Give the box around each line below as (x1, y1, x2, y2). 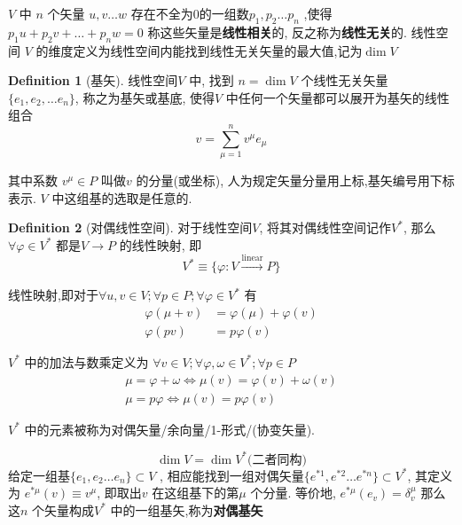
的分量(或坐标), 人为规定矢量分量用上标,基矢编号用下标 (136, 171, 455, 190)
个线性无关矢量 (301, 71, 388, 90)
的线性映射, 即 (119, 235, 202, 254)
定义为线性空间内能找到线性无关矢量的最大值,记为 (73, 41, 363, 59)
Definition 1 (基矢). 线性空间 (8, 71, 178, 90)
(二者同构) (247, 453, 307, 466)
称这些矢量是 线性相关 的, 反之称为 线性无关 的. (147, 22, 407, 41)
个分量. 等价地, (250, 483, 336, 502)
